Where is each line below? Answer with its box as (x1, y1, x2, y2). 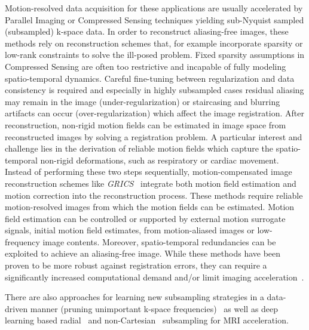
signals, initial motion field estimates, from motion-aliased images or (5, 224, 255, 236)
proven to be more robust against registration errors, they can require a (5, 259, 267, 272)
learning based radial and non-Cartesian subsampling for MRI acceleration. (5, 314, 289, 326)
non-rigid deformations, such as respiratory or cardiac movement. (40, 153, 279, 166)
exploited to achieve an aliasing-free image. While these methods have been (5, 247, 281, 260)
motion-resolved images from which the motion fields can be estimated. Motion (5, 201, 295, 213)
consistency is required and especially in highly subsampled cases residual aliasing (5, 84, 304, 96)
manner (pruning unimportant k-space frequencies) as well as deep (30, 302, 279, 314)
